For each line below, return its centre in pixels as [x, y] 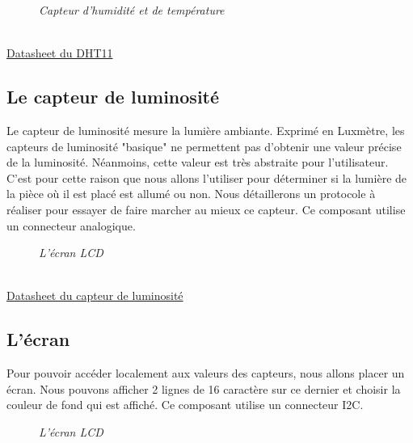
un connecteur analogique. [71, 225]
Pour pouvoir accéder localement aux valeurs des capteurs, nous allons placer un [206, 373]
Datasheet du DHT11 [60, 53]
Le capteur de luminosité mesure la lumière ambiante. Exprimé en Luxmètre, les [206, 130]
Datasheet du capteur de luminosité [95, 295]
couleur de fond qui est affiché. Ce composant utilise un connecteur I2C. [185, 405]
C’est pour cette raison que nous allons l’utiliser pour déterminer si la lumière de [207, 177]
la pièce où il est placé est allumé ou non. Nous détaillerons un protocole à [191, 194]
